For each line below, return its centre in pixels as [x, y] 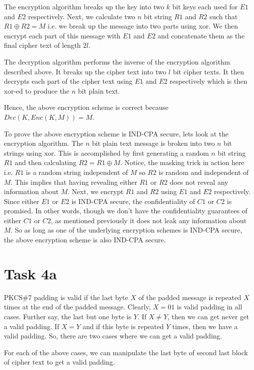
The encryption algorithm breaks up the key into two [84, 6]
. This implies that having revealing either [74, 182]
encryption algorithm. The [44, 143]
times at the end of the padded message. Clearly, [77, 307]
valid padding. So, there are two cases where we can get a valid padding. [113, 336]
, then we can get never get [209, 316]
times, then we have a [205, 326]
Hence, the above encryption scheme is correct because [86, 107]
